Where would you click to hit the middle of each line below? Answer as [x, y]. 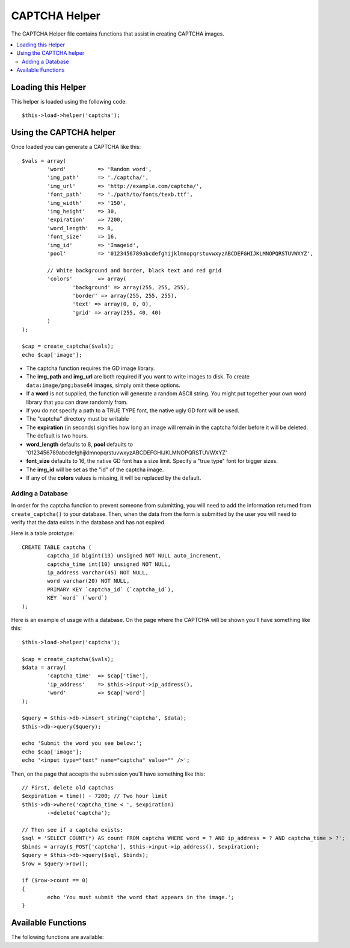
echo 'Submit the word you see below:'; [82, 743]
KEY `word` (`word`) [77, 598]
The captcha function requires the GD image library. [91, 368]
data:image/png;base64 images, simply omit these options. [103, 385]
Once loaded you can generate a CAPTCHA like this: [76, 147]
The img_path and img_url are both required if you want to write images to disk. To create [138, 377]
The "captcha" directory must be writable [78, 419]
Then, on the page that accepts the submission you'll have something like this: [108, 774]
